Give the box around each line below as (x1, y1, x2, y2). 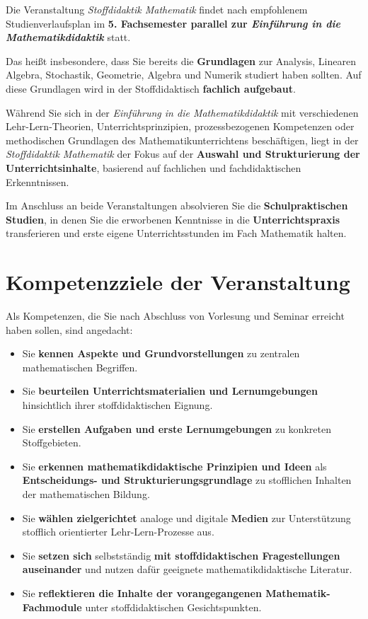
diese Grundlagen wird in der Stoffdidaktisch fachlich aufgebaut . (6, 81, 296, 96)
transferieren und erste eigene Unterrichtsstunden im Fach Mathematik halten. (6, 226, 347, 241)
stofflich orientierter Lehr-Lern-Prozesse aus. (22, 524, 214, 539)
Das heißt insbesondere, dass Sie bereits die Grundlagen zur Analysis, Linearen (6, 53, 357, 68)
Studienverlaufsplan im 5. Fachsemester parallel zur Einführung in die (6, 16, 340, 30)
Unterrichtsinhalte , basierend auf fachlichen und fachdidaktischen (6, 160, 301, 175)
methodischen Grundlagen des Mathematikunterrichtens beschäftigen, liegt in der (6, 132, 359, 147)
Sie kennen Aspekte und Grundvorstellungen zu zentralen (22, 346, 300, 361)
